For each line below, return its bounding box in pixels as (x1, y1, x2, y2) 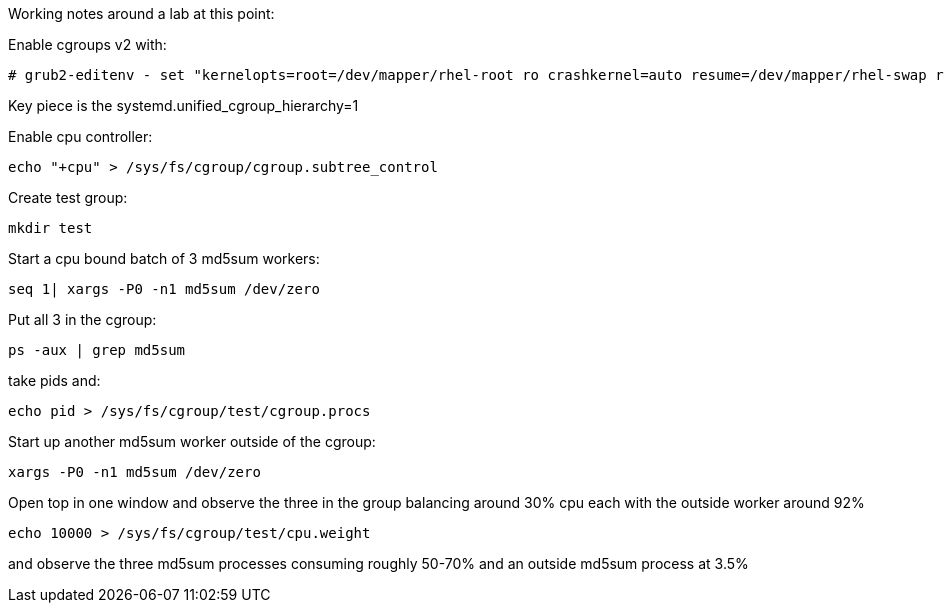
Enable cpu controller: (8, 128, 153, 145)
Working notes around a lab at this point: (8, 5, 275, 22)
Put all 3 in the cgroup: (8, 311, 157, 328)
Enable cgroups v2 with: (8, 36, 167, 53)
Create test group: (8, 189, 128, 206)
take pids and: (8, 372, 101, 389)
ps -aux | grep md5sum (8, 342, 186, 358)
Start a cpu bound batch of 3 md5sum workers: (8, 250, 320, 267)
